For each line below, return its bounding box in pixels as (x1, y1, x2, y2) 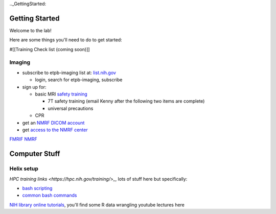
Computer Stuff (9, 150, 60, 158)
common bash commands (22, 192, 77, 199)
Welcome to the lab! (9, 27, 52, 33)
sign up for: (22, 84, 47, 90)
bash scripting (22, 185, 53, 191)
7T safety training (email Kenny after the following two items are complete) (48, 98, 205, 104)
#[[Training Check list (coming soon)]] (9, 46, 90, 52)
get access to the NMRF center (22, 127, 88, 133)
